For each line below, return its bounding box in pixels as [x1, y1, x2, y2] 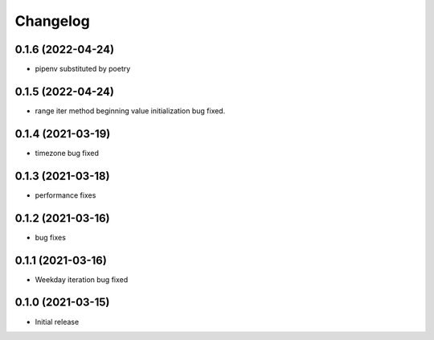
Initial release [35, 317, 80, 326]
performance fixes [35, 190, 96, 200]
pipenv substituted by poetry [35, 64, 131, 74]
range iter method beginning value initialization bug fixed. [35, 105, 226, 116]
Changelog [14, 12, 90, 30]
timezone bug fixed [35, 148, 100, 158]
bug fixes [35, 232, 66, 242]
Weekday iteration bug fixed [35, 274, 129, 285]
